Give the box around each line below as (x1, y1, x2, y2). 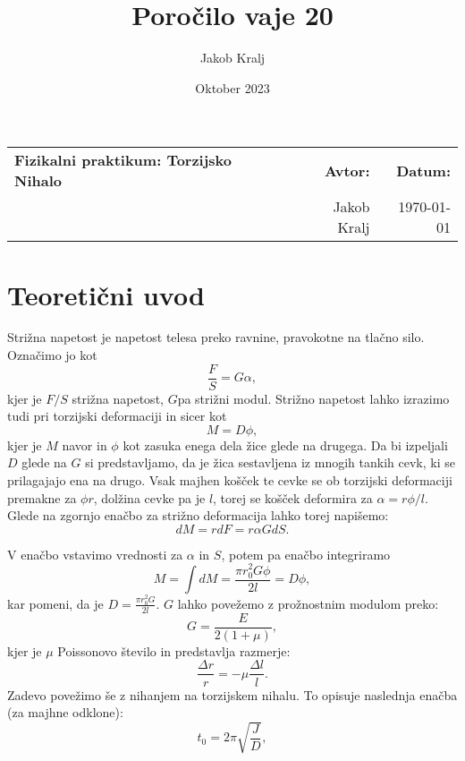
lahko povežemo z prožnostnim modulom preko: (177, 594, 439, 612)
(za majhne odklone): (7, 703, 123, 722)
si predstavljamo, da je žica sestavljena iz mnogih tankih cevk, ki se (85, 453, 455, 472)
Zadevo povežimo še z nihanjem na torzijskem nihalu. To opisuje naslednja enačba (7, 685, 458, 704)
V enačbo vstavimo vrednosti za (7, 544, 183, 563)
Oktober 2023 (195, 78, 270, 97)
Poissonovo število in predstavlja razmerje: (57, 641, 291, 660)
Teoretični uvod (7, 276, 205, 312)
